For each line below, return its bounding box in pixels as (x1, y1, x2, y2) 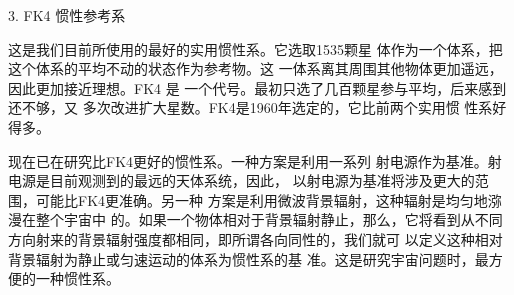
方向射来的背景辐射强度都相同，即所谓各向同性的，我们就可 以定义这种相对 (8, 228, 503, 249)
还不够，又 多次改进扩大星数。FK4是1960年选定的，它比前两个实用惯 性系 (8, 97, 493, 118)
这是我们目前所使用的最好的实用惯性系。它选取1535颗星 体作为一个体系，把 (8, 38, 503, 59)
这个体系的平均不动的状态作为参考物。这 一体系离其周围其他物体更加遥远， (8, 58, 503, 79)
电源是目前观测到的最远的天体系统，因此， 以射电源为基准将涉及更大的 (8, 170, 475, 191)
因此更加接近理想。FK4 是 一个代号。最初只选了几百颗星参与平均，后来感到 (8, 77, 507, 98)
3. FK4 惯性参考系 (8, 5, 126, 25)
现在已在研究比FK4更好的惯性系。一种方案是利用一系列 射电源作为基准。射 (8, 150, 502, 171)
